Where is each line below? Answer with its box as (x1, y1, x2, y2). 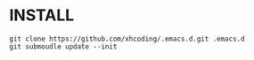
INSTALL (9, 5, 75, 26)
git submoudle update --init (9, 41, 118, 51)
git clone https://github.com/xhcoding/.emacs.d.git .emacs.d (9, 34, 245, 43)
